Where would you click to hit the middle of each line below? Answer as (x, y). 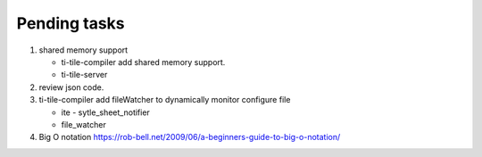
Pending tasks (71, 23)
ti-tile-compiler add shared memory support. (143, 62)
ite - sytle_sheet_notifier (106, 112)
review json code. (71, 87)
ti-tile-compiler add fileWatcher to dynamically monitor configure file (165, 100)
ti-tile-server (84, 75)
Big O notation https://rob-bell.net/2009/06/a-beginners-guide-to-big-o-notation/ (190, 137)
